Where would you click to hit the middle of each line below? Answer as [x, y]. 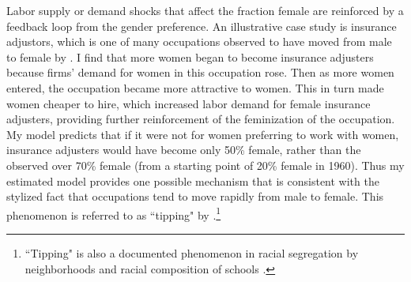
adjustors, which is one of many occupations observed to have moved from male [199, 41]
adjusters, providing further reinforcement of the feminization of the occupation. [201, 119]
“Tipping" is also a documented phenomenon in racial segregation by [192, 252]
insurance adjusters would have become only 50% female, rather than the [184, 150]
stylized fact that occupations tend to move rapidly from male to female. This [195, 196]
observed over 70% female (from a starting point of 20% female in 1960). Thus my [205, 165]
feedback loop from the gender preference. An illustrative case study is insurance [202, 26]
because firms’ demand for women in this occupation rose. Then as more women [200, 72]
